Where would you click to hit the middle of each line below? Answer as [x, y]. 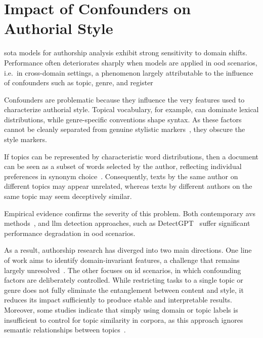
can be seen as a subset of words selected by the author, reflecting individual [123, 166]
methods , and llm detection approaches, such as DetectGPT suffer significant [127, 223]
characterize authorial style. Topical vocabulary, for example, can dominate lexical [131, 109]
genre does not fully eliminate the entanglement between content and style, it [124, 290]
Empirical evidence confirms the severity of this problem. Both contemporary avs [130, 213]
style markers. [26, 139]
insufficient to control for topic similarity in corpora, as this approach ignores [124, 319]
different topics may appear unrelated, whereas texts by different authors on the [128, 186]
